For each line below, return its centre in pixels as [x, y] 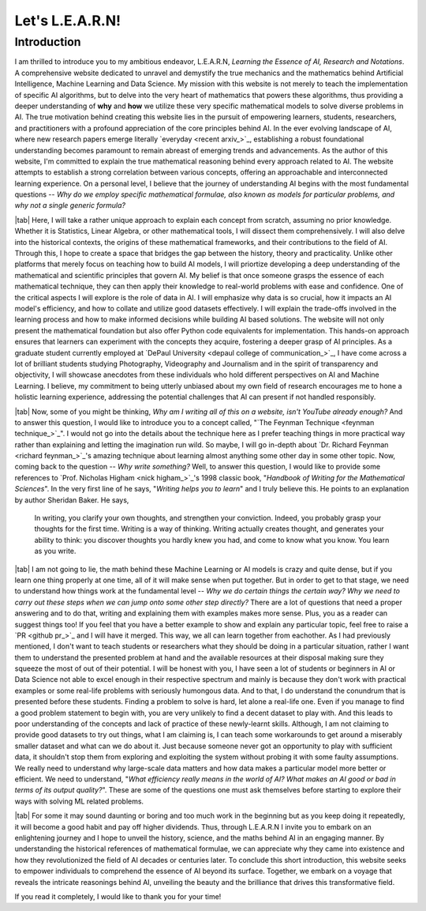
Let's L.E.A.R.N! [68, 21]
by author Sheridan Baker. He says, [72, 500]
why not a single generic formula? [70, 205]
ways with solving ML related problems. [79, 801]
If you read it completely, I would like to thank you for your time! [118, 896]
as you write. [55, 551]
